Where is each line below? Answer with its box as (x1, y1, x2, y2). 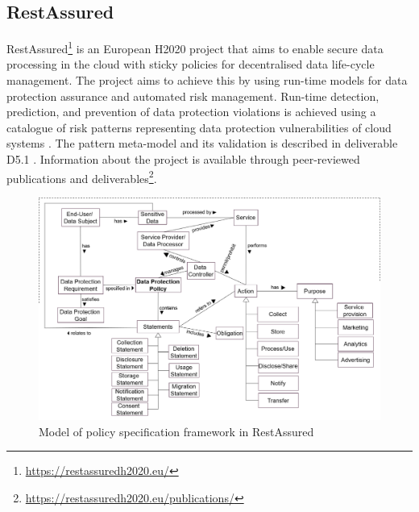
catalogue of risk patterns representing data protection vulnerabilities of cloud (6, 119, 392, 135)
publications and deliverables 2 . (6, 167, 157, 186)
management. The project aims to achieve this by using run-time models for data (6, 72, 408, 89)
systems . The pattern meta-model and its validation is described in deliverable (6, 135, 398, 152)
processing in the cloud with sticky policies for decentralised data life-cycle (6, 56, 375, 73)
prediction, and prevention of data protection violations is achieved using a (6, 103, 376, 120)
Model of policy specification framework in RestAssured (39, 423, 314, 439)
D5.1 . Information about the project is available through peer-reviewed (6, 151, 360, 168)
